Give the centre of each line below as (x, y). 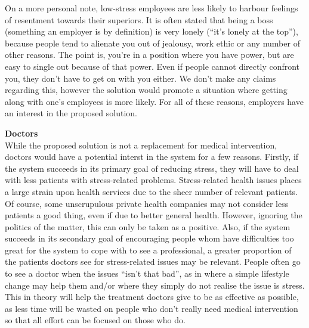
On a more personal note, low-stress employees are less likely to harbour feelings (152, 8)
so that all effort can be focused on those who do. (95, 320)
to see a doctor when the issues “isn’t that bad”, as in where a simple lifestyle (147, 273)
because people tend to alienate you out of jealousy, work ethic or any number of (152, 43)
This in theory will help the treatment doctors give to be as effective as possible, (152, 297)
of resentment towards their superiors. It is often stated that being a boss (139, 19)
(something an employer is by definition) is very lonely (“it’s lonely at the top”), (152, 31)
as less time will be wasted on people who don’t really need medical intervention (152, 308)
